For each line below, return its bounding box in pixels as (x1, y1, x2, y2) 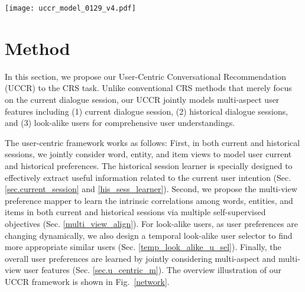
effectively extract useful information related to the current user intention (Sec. (5, 171, 291, 183)
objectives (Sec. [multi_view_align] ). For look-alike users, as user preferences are (5, 217, 298, 229)
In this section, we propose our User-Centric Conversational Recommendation (5, 70, 286, 82)
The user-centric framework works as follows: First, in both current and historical (5, 136, 300, 148)
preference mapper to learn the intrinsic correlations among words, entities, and (5, 194, 293, 206)
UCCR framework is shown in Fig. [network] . (5, 275, 170, 287)
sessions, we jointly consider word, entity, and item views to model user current (5, 148, 292, 160)
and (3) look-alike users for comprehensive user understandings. (5, 116, 235, 129)
